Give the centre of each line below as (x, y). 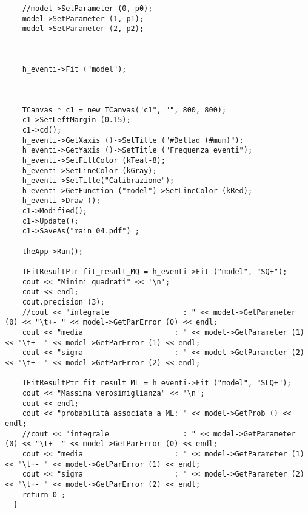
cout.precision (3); (63, 302)
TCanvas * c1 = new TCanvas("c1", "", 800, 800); (124, 110)
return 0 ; (44, 494)
